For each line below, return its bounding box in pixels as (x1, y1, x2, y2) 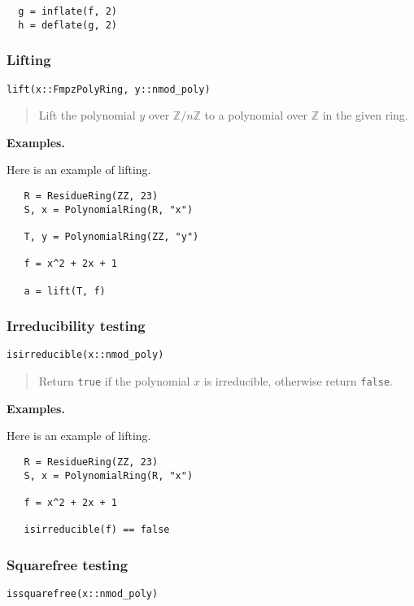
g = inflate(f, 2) (18, 6, 118, 17)
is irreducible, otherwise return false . (203, 373, 393, 390)
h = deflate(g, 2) (18, 19, 118, 31)
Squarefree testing (7, 554, 129, 574)
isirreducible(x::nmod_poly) (7, 349, 164, 361)
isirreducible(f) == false (24, 524, 170, 536)
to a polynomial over (204, 107, 308, 124)
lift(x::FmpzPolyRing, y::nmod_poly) (7, 83, 211, 95)
